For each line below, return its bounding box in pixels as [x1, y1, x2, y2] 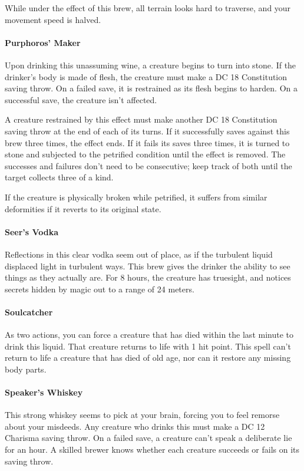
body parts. [5, 363, 47, 375]
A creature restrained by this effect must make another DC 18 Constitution [5, 113, 277, 126]
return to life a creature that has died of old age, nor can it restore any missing [5, 351, 291, 364]
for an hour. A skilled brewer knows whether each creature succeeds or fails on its [5, 443, 300, 456]
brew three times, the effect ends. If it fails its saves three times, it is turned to [5, 136, 290, 149]
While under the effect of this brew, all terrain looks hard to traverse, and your [5, 2, 291, 14]
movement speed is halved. [5, 13, 101, 25]
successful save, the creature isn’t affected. [5, 93, 157, 106]
